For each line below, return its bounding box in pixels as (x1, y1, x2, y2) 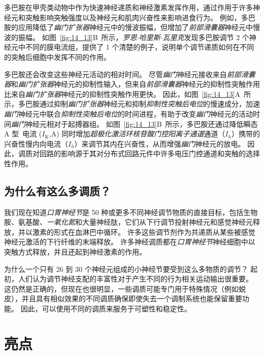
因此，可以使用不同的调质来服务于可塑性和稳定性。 (20, 303, 191, 314)
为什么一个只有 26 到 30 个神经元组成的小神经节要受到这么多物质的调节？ (4, 263, 248, 274)
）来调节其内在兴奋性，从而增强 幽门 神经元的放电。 (74, 138, 245, 149)
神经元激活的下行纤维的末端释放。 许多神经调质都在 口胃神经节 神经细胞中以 (4, 236, 255, 247)
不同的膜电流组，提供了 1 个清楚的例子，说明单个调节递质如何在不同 (25, 42, 254, 52)
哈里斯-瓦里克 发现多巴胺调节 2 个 (139, 31, 249, 42)
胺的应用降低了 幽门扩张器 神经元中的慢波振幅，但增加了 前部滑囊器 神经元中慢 (4, 22, 260, 32)
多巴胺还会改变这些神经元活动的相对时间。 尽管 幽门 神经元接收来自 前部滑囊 (4, 68, 255, 79)
